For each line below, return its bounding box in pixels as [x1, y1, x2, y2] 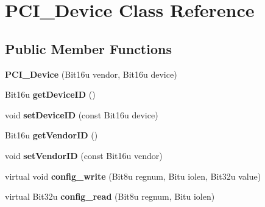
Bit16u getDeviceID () [5, 88, 96, 101]
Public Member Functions [5, 39, 172, 58]
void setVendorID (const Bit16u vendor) [5, 149, 163, 161]
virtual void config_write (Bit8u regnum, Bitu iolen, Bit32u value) [5, 169, 261, 182]
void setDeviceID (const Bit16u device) [5, 108, 158, 121]
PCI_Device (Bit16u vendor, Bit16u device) [5, 67, 177, 80]
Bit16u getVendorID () [5, 129, 98, 141]
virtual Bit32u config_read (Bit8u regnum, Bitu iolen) [5, 190, 215, 203]
